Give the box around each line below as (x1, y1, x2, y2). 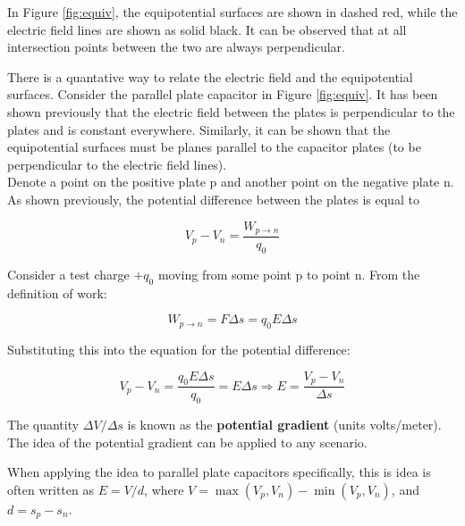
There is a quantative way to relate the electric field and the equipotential (7, 67, 413, 86)
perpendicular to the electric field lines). (7, 154, 227, 173)
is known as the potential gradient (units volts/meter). (127, 415, 442, 434)
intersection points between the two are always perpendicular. (7, 38, 345, 56)
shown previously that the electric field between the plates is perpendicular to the (7, 102, 455, 121)
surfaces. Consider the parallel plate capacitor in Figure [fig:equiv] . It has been (7, 85, 438, 104)
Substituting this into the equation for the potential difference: (7, 340, 351, 358)
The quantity (7, 415, 80, 434)
